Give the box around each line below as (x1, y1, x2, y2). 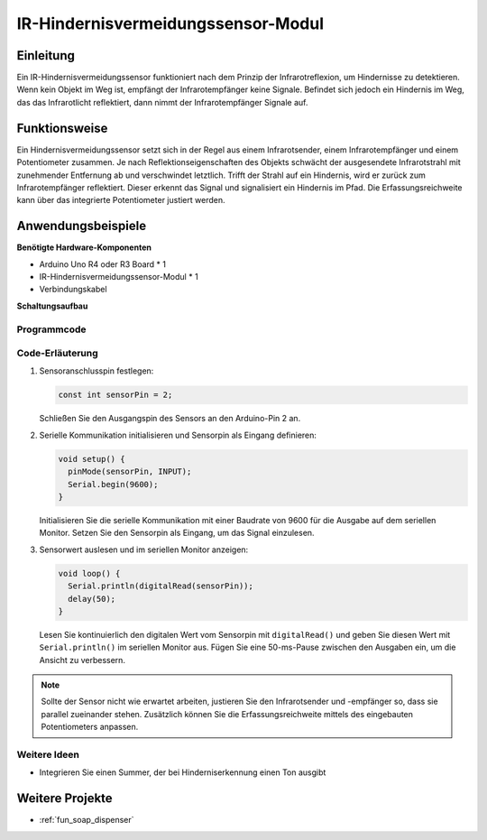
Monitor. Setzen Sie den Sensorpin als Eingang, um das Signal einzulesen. (39, 528, 315, 539)
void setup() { (58, 454, 125, 464)
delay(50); (68, 594, 116, 604)
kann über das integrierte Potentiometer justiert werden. (16, 195, 225, 206)
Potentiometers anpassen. (41, 722, 139, 733)
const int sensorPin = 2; (58, 390, 173, 401)
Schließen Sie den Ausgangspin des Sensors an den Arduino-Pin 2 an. (39, 413, 301, 424)
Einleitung (16, 48, 76, 63)
